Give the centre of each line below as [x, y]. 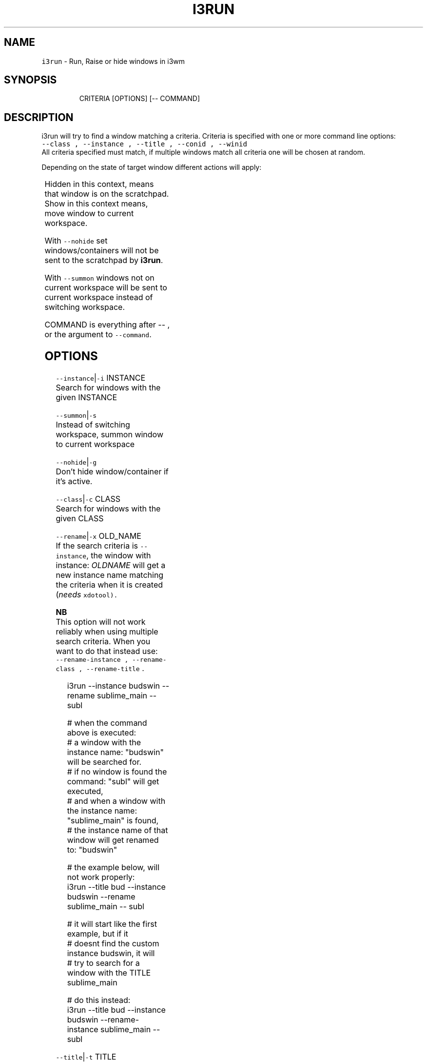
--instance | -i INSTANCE [101, 378]
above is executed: [102, 733]
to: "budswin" [92, 850]
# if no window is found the [117, 772]
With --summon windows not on [99, 278]
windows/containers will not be [102, 251]
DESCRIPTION [39, 117]
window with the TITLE [109, 973]
